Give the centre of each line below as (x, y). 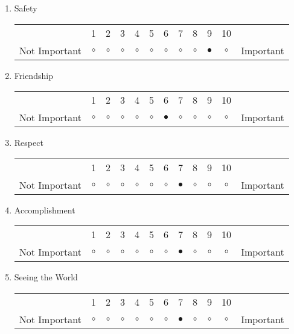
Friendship (34, 75)
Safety (26, 8)
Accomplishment (45, 210)
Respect (29, 143)
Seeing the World (46, 277)
